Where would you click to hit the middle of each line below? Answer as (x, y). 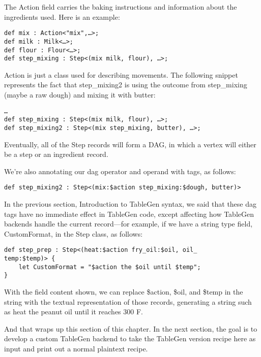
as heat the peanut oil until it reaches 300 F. (74, 312)
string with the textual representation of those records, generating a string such (128, 301)
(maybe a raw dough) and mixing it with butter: (80, 94)
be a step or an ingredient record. (56, 154)
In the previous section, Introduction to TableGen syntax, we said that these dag (130, 204)
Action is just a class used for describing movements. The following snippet (121, 74)
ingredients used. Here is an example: (62, 17)
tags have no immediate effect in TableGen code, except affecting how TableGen (129, 214)
